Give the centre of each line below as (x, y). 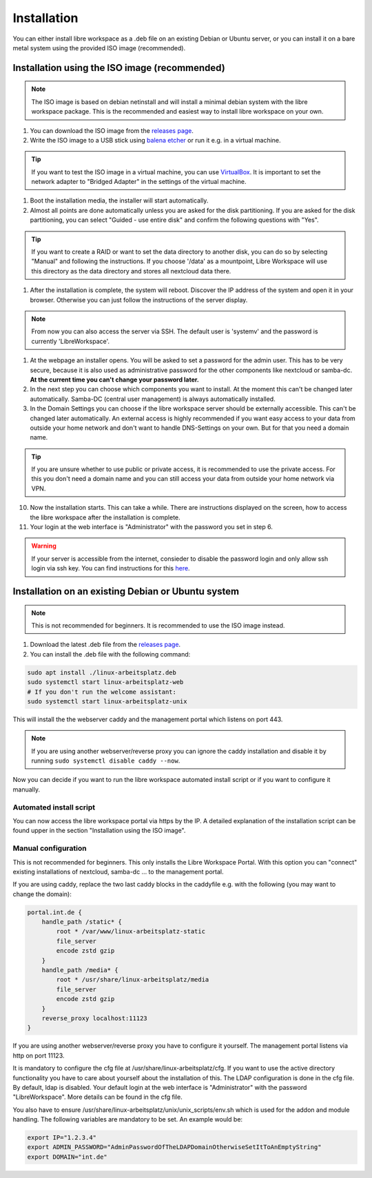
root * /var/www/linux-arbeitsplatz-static (131, 931)
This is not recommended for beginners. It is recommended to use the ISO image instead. (158, 625)
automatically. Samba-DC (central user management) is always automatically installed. (153, 399)
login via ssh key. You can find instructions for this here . (111, 568)
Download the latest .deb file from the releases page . (105, 645)
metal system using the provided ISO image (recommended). (99, 48)
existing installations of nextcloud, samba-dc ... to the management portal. (118, 871)
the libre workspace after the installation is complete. (105, 517)
